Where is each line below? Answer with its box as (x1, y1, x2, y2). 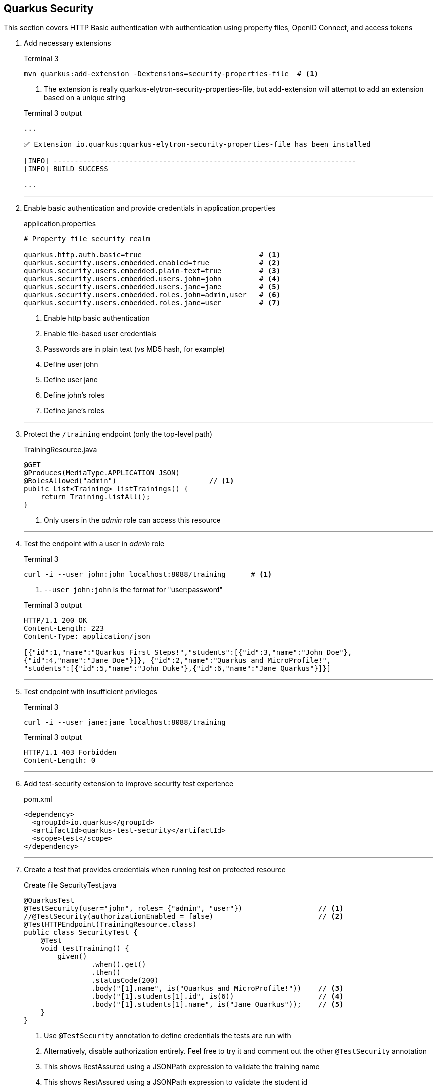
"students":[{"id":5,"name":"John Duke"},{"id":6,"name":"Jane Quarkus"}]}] (24, 664, 331, 673)
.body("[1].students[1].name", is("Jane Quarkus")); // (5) (91, 1000, 344, 1009)
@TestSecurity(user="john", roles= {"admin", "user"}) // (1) (24, 904, 344, 913)
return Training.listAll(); (40, 493, 150, 501)
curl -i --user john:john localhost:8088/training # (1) (24, 570, 272, 579)
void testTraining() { (40, 944, 129, 953)
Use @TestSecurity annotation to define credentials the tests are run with (44, 1031, 291, 1040)
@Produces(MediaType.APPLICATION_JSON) (24, 469, 180, 477)
